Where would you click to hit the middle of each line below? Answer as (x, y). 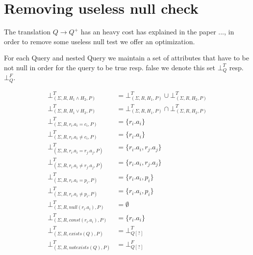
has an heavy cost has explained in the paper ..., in (157, 32)
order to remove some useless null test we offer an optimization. (100, 41)
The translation (27, 32)
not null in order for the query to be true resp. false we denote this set (110, 67)
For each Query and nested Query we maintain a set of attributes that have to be (126, 58)
